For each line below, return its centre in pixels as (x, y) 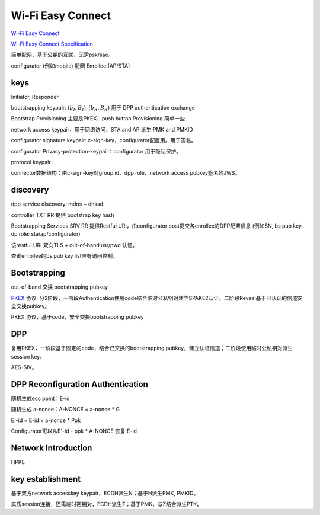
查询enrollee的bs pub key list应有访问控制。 (65, 256)
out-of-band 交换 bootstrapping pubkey (60, 287)
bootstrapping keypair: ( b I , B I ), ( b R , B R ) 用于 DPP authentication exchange (103, 108)
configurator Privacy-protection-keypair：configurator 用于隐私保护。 (96, 151)
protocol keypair (31, 162)
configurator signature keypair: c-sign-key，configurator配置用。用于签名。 (104, 140)
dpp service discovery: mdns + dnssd (57, 204)
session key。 (28, 356)
